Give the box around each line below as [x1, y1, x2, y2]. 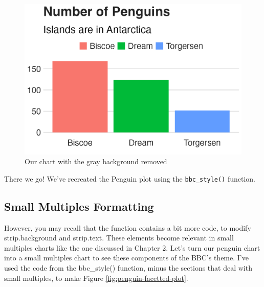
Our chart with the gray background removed [25, 156, 167, 167]
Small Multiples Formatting [4, 198, 154, 214]
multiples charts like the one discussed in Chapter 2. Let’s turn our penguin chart [4, 242, 260, 253]
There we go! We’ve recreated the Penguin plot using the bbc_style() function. [4, 173, 255, 184]
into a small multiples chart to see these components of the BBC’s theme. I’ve [4, 252, 249, 263]
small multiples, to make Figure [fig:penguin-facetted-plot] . [4, 272, 188, 283]
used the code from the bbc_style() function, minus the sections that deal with [4, 262, 252, 273]
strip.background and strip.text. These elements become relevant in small [4, 232, 234, 243]
